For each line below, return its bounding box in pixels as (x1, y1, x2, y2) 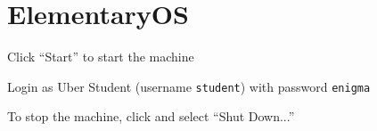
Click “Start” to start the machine (7, 47, 194, 66)
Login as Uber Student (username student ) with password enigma (7, 77, 371, 95)
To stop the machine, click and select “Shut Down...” (7, 107, 295, 126)
